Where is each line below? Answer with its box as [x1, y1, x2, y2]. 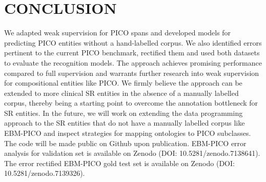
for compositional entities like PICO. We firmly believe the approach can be [4, 77, 242, 88]
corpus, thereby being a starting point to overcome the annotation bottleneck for [4, 97, 258, 108]
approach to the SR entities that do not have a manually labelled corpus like [4, 117, 245, 128]
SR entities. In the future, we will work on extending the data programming [4, 107, 243, 118]
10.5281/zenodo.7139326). [4, 168, 85, 178]
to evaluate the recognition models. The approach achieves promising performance [4, 57, 262, 68]
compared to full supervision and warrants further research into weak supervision [4, 67, 259, 78]
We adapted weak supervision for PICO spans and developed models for [4, 27, 231, 38]
